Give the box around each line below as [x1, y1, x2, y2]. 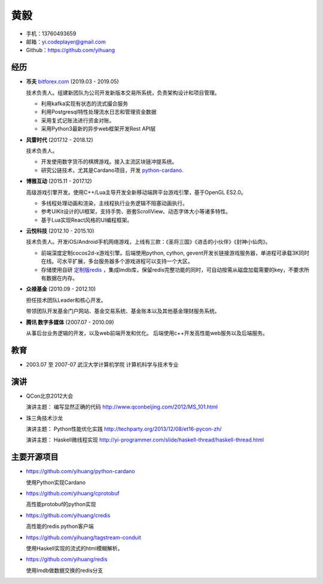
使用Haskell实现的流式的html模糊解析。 [26, 545, 123, 552]
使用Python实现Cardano [26, 479, 86, 486]
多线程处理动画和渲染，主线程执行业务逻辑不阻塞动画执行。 [41, 199, 188, 207]
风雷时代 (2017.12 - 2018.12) [26, 136, 94, 143]
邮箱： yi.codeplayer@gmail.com [26, 38, 106, 45]
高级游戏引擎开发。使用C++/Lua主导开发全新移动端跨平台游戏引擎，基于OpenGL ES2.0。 [26, 189, 246, 196]
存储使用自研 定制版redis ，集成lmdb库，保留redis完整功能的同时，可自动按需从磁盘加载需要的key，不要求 [41, 266, 304, 273]
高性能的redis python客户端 [26, 523, 94, 530]
